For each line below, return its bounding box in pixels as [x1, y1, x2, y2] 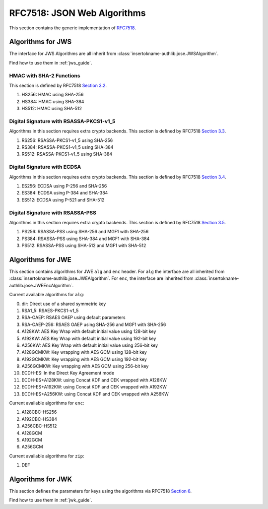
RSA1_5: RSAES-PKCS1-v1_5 [21, 308, 79, 314]
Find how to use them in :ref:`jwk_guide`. [9, 497, 93, 503]
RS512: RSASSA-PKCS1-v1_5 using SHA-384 [21, 151, 113, 157]
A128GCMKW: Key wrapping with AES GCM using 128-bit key [21, 349, 147, 355]
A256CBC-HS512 [21, 423, 57, 429]
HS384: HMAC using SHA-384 [21, 98, 84, 104]
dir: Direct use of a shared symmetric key [21, 301, 106, 307]
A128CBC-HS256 [21, 409, 57, 415]
